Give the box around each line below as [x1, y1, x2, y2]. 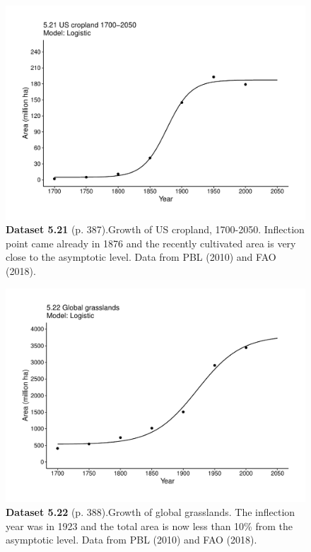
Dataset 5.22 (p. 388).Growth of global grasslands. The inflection [6, 504, 295, 519]
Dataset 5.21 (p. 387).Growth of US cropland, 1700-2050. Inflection [6, 222, 305, 237]
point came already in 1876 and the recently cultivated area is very [6, 235, 296, 250]
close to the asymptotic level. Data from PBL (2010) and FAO [6, 249, 276, 264]
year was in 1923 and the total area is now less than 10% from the [6, 518, 293, 533]
